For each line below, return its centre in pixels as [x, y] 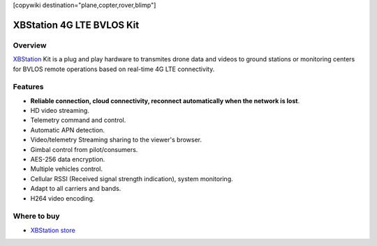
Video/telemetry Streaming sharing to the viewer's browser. [116, 140]
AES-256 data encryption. [68, 160]
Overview [30, 45]
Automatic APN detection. [67, 130]
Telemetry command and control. [78, 120]
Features [28, 87]
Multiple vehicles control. [66, 169]
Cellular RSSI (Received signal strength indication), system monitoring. [132, 178]
